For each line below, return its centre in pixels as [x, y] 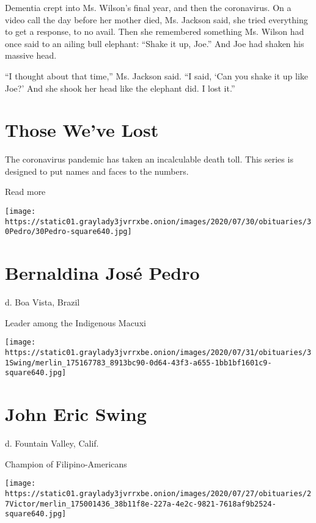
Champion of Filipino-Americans [66, 463]
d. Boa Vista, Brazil [42, 302]
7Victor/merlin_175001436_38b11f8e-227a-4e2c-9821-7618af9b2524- [141, 504]
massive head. [31, 55]
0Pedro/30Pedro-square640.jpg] [68, 232]
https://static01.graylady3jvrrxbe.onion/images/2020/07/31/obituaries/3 [158, 353]
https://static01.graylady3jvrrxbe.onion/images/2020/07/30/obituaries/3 [158, 221]
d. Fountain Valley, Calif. [52, 443]
